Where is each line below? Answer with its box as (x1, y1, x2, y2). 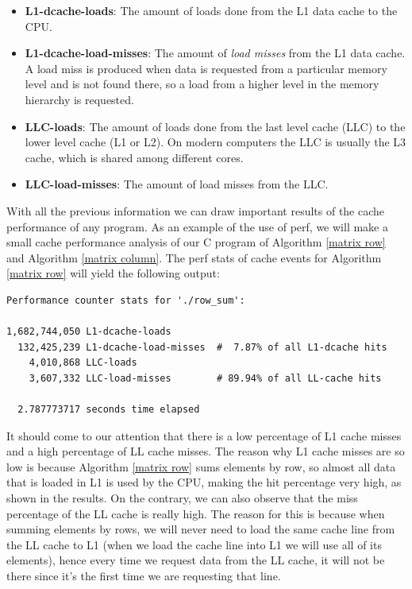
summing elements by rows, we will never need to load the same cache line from (6, 521, 395, 537)
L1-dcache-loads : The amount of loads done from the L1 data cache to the (25, 2, 398, 18)
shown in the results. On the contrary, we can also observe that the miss (6, 490, 358, 506)
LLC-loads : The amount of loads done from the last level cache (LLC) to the (25, 118, 406, 134)
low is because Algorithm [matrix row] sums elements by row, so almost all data (6, 458, 396, 475)
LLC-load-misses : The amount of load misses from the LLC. (25, 176, 329, 192)
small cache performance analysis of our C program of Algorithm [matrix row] (6, 234, 386, 250)
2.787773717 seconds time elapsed (17, 404, 200, 416)
